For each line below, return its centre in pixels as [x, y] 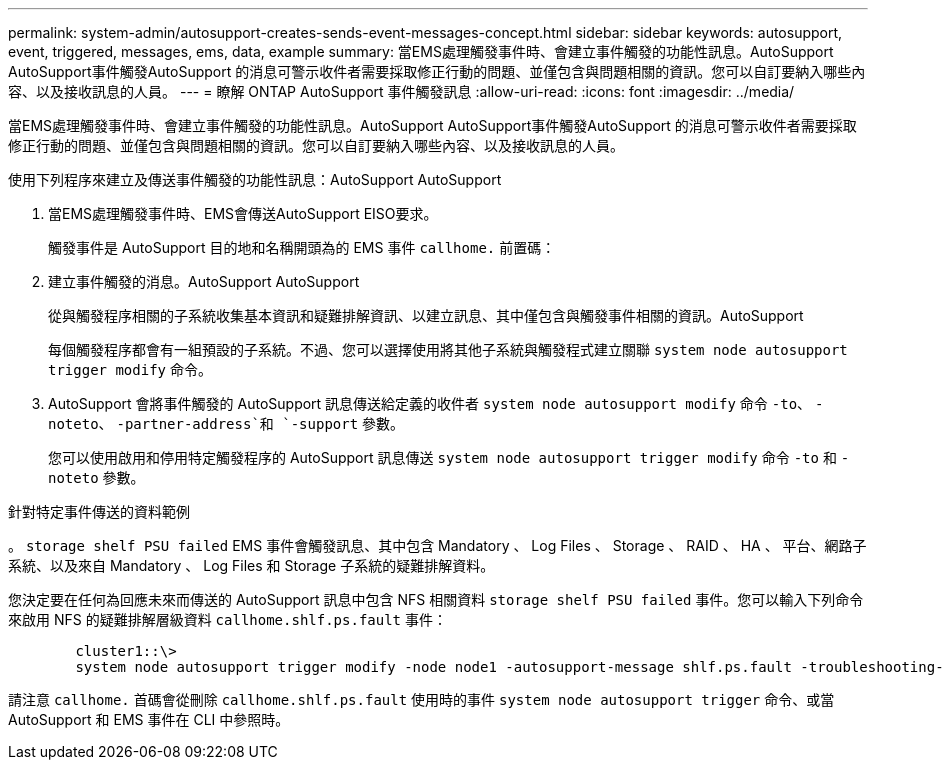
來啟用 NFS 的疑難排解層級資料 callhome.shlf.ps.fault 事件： [227, 619]
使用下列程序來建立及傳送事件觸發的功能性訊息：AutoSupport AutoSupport [255, 179]
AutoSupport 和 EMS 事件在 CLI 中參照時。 [149, 719]
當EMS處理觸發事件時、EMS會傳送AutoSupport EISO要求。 [243, 213]
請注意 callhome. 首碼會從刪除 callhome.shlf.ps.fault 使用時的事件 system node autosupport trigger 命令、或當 [421, 699]
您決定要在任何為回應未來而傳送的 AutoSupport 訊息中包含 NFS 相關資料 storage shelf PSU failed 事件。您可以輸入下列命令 [436, 599]
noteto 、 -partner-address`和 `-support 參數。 [226, 423]
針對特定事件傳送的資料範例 [99, 511]
